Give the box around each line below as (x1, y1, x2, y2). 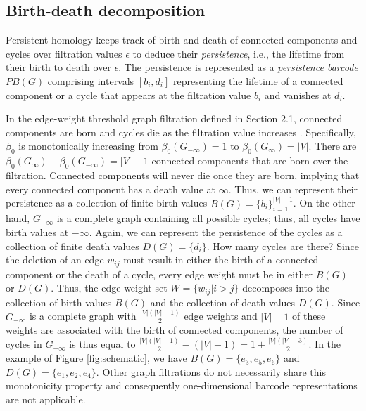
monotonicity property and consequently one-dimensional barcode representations (6, 378, 358, 393)
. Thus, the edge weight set (51, 280, 168, 295)
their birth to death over (6, 60, 111, 74)
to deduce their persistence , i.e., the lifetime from (132, 46, 345, 60)
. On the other (293, 195, 355, 210)
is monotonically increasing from (18, 138, 158, 153)
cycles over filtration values (6, 46, 122, 60)
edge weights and (184, 308, 258, 323)
